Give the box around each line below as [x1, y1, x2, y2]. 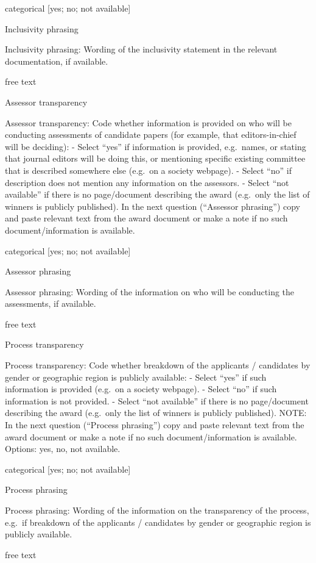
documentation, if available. [5, 54, 108, 67]
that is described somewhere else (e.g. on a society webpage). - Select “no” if [5, 163, 292, 176]
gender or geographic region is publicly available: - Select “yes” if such [5, 370, 267, 383]
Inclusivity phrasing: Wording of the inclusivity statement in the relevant [5, 43, 278, 56]
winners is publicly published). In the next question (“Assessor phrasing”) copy [5, 199, 300, 212]
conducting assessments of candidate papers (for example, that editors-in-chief [5, 128, 297, 141]
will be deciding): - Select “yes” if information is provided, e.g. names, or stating [5, 140, 306, 152]
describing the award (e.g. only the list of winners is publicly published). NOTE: [5, 406, 307, 419]
